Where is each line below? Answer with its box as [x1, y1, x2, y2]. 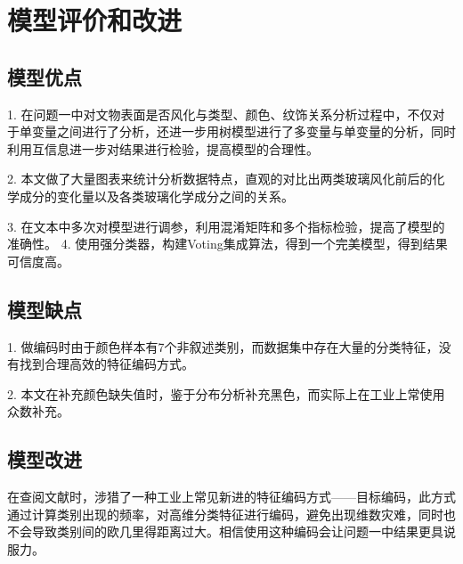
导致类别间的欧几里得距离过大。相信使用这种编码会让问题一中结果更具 [31, 522, 443, 541]
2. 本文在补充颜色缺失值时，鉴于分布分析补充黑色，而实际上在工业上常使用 [7, 384, 445, 403]
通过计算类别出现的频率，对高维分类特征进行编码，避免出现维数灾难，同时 [7, 504, 443, 523]
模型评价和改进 [7, 2, 183, 38]
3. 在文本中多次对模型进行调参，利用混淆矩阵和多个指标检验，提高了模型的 [7, 217, 445, 235]
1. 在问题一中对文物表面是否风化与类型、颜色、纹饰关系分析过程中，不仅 [7, 104, 433, 123]
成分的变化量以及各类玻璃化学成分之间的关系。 [19, 186, 294, 205]
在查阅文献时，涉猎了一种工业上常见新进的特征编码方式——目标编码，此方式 [7, 487, 456, 506]
